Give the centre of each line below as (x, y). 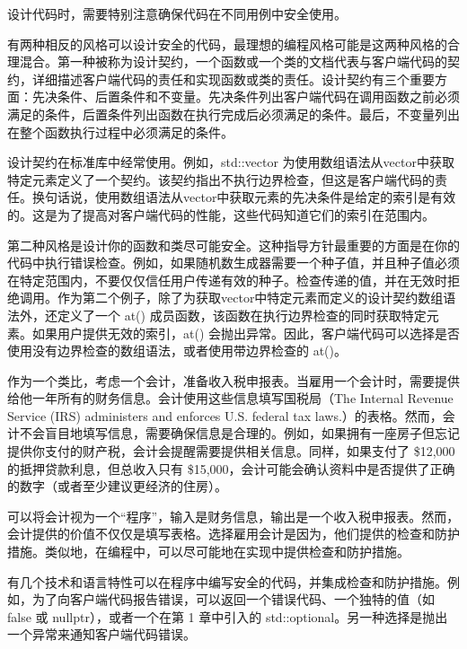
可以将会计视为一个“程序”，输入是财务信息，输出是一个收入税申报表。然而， (233, 516)
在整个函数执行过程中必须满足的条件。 (120, 132)
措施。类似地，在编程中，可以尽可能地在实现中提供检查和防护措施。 (208, 552)
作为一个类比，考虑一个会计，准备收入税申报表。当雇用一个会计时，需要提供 (233, 380)
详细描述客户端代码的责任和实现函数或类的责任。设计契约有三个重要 (233, 79)
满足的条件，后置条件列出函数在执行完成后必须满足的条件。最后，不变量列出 (233, 114)
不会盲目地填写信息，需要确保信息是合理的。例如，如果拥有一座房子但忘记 (239, 433)
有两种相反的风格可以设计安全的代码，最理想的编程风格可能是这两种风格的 (227, 44)
